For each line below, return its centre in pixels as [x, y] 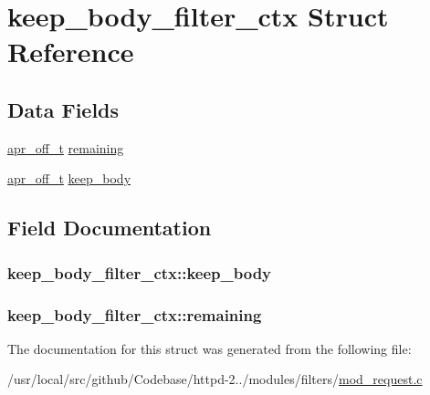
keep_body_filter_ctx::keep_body [140, 272]
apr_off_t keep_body [69, 178]
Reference [71, 52]
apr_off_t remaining [66, 147]
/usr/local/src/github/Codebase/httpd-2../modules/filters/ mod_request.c [215, 379]
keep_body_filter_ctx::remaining [135, 314]
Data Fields [63, 109]
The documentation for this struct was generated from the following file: [210, 348]
